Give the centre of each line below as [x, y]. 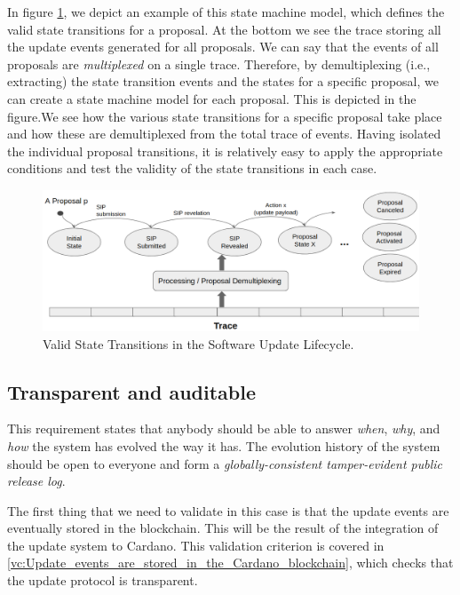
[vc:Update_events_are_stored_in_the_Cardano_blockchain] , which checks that [230, 563]
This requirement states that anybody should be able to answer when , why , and [224, 428]
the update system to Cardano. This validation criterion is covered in [196, 545]
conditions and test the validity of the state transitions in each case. [192, 168]
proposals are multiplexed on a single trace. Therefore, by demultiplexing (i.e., [219, 63]
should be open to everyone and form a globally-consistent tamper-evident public [225, 463]
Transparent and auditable [131, 391]
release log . [36, 481]
